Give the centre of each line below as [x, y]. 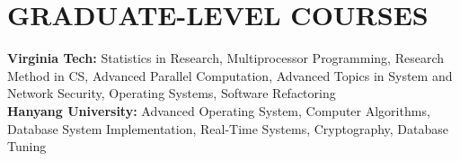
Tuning [27, 146]
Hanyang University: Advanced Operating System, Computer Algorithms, [219, 110]
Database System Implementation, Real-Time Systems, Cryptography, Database [228, 128]
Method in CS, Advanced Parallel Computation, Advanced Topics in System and [230, 75]
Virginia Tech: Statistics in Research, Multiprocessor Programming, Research [226, 58]
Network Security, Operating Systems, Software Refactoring [172, 93]
